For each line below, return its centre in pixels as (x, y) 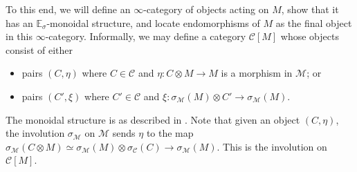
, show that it (310, 9)
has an (19, 22)
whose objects (310, 36)
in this (19, 36)
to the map (170, 133)
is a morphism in (257, 73)
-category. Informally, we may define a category (146, 36)
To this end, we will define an (68, 9)
